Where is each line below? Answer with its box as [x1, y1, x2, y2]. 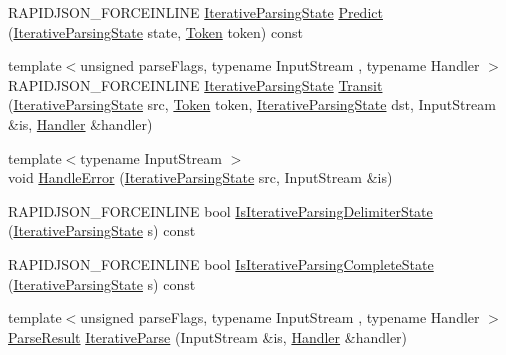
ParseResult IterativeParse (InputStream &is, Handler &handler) [8, 326, 408, 347]
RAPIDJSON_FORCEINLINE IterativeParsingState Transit [8, 74, 383, 95]
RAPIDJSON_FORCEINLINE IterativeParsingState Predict [8, 2, 383, 22]
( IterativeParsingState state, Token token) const [8, 21, 303, 42]
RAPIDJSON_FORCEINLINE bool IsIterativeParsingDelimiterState [8, 200, 433, 221]
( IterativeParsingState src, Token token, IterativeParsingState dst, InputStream [8, 94, 496, 115]
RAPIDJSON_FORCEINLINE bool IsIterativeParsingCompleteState [8, 253, 434, 274]
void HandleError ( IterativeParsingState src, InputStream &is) [8, 167, 393, 188]
